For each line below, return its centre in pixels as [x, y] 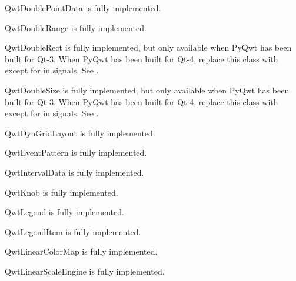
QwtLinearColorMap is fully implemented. [81, 251]
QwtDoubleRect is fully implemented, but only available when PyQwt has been [148, 47]
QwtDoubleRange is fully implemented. [76, 27]
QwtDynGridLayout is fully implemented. [80, 133]
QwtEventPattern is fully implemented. [76, 153]
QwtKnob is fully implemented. [61, 192]
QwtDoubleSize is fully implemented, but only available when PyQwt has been [147, 90]
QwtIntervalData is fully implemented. [74, 172]
